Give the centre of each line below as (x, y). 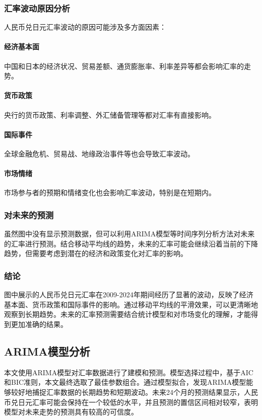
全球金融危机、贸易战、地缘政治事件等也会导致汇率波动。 (99, 153)
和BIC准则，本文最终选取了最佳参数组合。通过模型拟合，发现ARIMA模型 (125, 382)
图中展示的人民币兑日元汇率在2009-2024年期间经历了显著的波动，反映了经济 (129, 295)
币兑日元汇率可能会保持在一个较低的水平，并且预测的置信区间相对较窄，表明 (131, 402)
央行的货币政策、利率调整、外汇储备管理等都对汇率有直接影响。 (110, 114)
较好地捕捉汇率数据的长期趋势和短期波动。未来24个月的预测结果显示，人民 (134, 392)
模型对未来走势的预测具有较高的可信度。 (71, 412)
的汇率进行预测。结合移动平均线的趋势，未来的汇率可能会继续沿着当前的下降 (131, 243)
